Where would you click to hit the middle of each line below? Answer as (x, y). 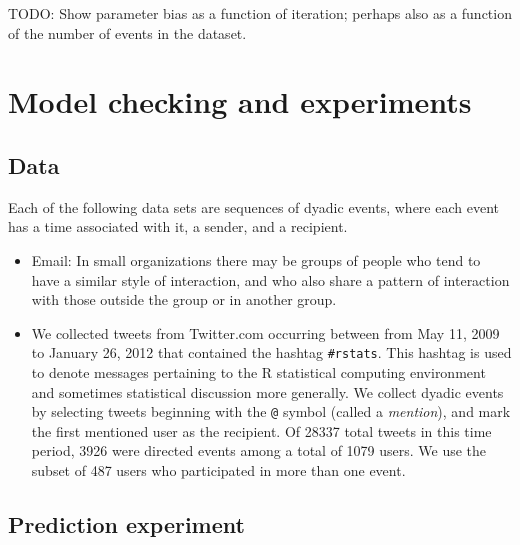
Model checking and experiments (240, 101)
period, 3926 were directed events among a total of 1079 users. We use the (259, 450)
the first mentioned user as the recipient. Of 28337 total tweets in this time (261, 430)
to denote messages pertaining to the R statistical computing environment (258, 371)
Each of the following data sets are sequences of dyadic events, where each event (253, 206)
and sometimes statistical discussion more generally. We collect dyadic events (267, 391)
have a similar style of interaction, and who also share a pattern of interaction (270, 279)
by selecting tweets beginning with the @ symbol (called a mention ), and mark (271, 411)
